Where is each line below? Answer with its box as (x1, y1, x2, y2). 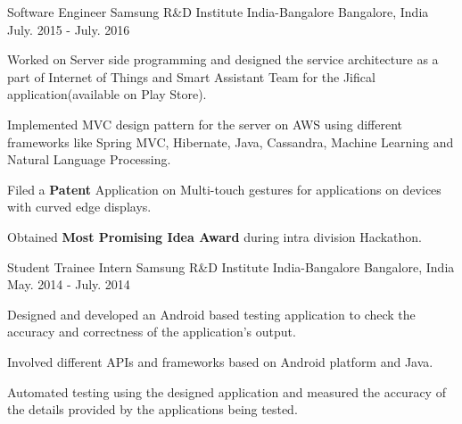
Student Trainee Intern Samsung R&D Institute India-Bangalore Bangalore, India (7, 257, 455, 276)
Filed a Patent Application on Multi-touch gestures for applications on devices (7, 179, 441, 198)
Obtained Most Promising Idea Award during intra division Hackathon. (7, 227, 422, 245)
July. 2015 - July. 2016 (7, 20, 130, 38)
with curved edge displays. (7, 197, 152, 216)
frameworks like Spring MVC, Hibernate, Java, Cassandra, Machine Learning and (7, 132, 454, 151)
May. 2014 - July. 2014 (7, 275, 130, 294)
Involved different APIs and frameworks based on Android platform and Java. (7, 352, 433, 370)
